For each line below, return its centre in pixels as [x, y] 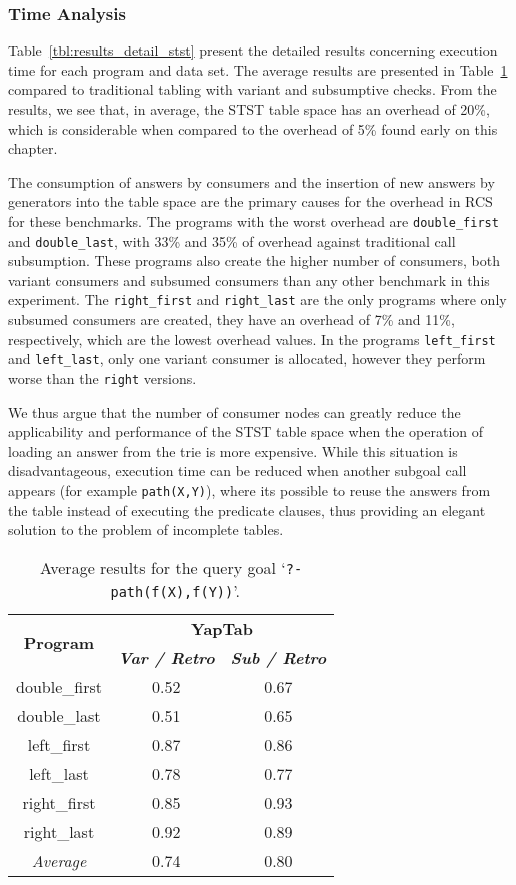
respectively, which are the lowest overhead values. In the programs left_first [252, 338]
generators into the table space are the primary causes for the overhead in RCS [250, 201]
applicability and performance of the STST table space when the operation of [246, 431]
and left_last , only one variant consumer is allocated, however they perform [247, 358]
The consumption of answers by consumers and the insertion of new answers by [251, 181]
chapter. [33, 148]
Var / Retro [166, 657]
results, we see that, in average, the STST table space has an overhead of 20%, [249, 109]
